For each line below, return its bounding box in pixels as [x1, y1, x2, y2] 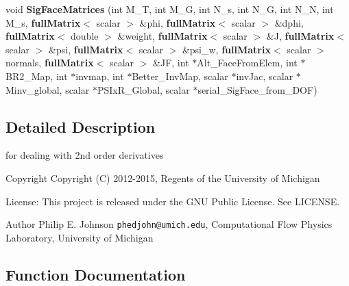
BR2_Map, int [5, 68, 68, 83]
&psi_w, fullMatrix [182, 42, 271, 56]
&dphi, [274, 15, 304, 29]
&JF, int [153, 55, 189, 70]
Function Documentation [5, 263, 186, 285]
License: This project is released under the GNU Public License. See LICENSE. [5, 194, 340, 208]
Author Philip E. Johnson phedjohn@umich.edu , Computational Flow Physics [5, 217, 333, 231]
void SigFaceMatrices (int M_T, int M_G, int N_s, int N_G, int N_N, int [5, 2, 334, 16]
